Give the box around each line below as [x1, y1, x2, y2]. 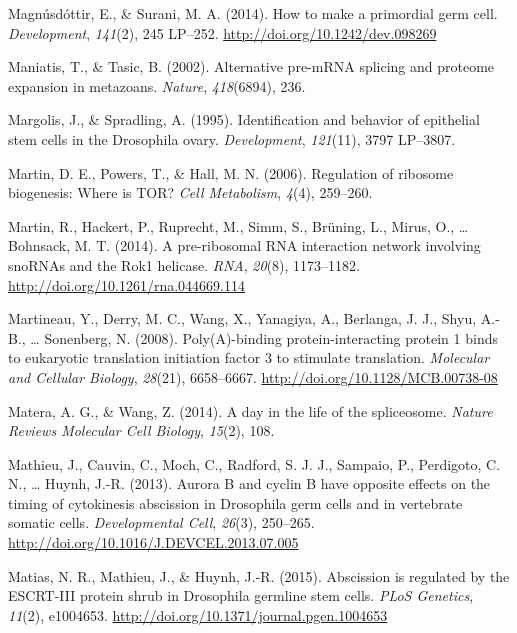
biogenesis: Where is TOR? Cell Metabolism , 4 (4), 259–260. [8, 182, 373, 203]
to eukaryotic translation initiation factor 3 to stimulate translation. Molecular [8, 347, 490, 368]
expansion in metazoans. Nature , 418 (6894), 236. [8, 75, 306, 96]
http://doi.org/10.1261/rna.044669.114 [8, 274, 245, 295]
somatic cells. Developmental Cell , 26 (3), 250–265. [8, 512, 315, 533]
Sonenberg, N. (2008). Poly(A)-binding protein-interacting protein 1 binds [44, 327, 498, 348]
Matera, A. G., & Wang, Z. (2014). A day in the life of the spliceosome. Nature [8, 400, 493, 421]
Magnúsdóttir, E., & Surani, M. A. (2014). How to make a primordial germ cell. [8, 3, 498, 23]
